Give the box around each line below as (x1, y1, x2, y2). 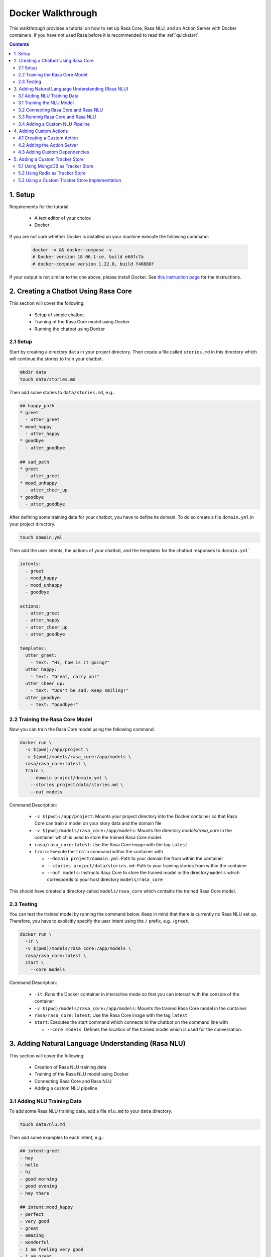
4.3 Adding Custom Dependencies (18, 149, 89, 155)
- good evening (20, 1183, 57, 1189)
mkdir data (20, 370, 47, 375)
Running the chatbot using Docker (34, 326, 105, 332)
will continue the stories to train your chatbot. (9, 356, 103, 362)
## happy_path (20, 403, 55, 408)
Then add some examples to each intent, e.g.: (9, 1134, 104, 1141)
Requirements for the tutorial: (9, 204, 70, 210)
